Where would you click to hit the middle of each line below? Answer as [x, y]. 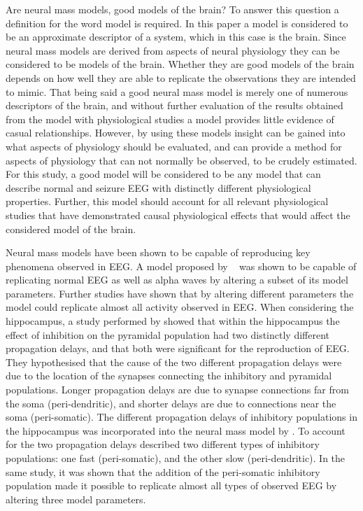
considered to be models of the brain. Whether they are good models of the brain [180, 64]
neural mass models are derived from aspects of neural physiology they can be [173, 50]
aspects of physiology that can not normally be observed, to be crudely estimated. [181, 160]
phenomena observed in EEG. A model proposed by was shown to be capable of [181, 266]
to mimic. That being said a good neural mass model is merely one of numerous [177, 91]
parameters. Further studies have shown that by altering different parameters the [180, 293]
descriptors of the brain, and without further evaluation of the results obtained [175, 105]
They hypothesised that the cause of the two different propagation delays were [174, 362]
